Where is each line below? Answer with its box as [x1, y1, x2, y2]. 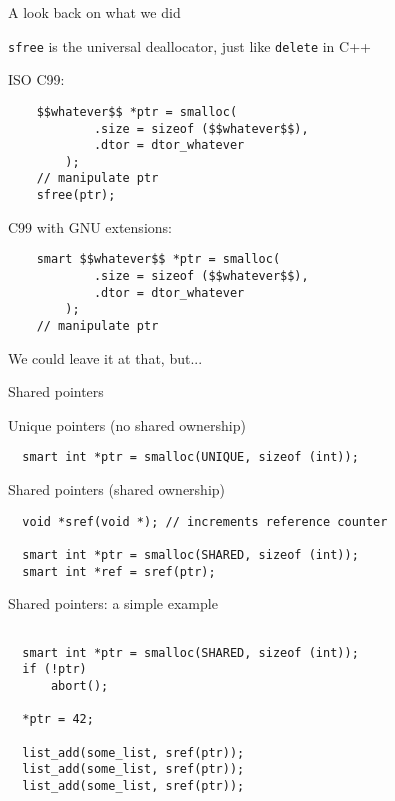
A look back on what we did [8, 2, 181, 22]
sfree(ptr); [36, 188, 116, 203]
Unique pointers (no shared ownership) [8, 414, 246, 435]
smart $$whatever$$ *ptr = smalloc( [36, 252, 281, 267]
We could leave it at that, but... [8, 347, 203, 368]
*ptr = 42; [22, 712, 94, 727]
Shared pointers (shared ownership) [8, 479, 226, 500]
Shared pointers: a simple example [8, 593, 218, 614]
